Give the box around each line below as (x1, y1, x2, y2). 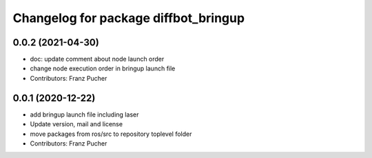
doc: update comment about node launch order (30, 55, 165, 63)
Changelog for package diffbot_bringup (12, 10, 245, 26)
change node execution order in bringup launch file (30, 64, 176, 72)
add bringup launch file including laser (30, 110, 139, 119)
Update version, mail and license (30, 120, 123, 128)
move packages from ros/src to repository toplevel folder (30, 130, 192, 138)
